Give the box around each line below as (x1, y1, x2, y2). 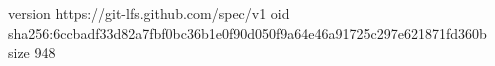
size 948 (8, 42, 56, 63)
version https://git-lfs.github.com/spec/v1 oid (8, 3, 290, 23)
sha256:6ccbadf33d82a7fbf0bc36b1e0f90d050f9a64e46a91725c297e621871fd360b (8, 22, 487, 43)
